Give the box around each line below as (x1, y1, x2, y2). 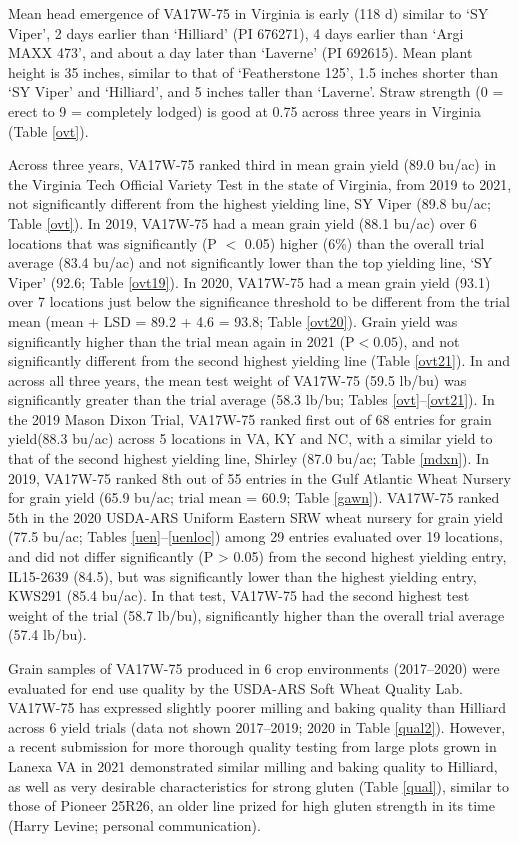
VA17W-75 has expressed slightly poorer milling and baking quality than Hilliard (8, 697, 506, 718)
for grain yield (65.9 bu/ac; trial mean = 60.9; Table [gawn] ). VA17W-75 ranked (8, 487, 500, 508)
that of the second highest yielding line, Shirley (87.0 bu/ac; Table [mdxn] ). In (8, 448, 489, 469)
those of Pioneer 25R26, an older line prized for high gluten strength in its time (8, 795, 495, 816)
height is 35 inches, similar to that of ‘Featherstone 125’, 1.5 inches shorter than (8, 61, 499, 82)
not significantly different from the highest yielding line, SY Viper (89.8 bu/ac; (8, 193, 491, 214)
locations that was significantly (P (8, 232, 217, 253)
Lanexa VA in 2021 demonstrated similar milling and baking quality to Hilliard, (8, 755, 498, 776)
